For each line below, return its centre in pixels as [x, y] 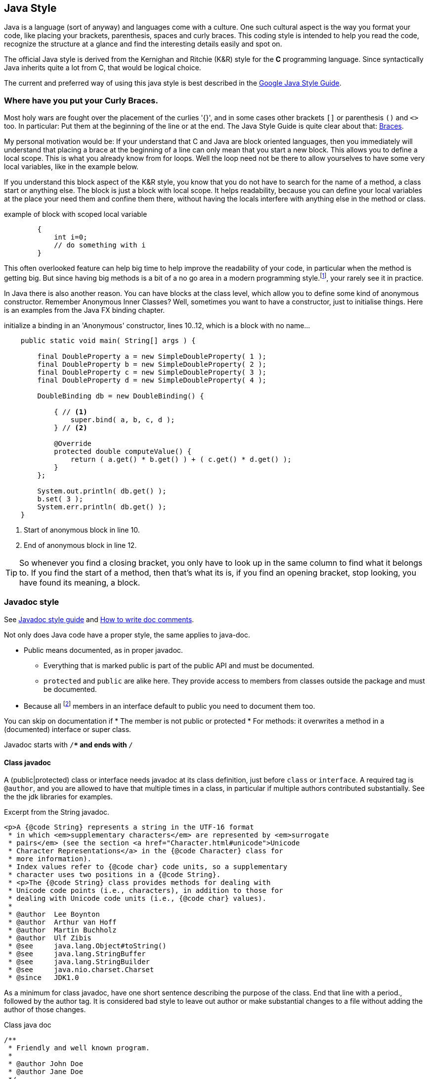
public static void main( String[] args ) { [108, 340]
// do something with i [100, 245]
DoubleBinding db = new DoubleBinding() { [121, 396]
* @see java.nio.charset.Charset [81, 970]
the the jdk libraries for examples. [58, 797]
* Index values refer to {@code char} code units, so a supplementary [148, 867]
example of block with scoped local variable [76, 214]
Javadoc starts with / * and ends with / [68, 745]
